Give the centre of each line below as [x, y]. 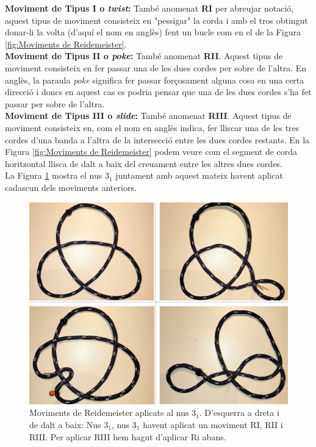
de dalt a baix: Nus [65, 424]
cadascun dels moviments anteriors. [71, 187]
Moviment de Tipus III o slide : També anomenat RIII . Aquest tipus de [148, 116]
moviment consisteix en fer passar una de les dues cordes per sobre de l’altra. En [156, 67]
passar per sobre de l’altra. [55, 103]
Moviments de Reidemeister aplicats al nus [109, 413]
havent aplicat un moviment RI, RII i [213, 424]
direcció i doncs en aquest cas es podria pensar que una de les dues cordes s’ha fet [158, 92]
